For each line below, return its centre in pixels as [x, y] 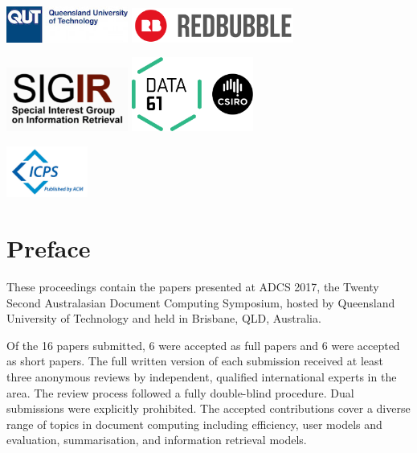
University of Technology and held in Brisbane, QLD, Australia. [164, 318]
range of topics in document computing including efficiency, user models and [194, 424]
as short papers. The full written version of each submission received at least [195, 361]
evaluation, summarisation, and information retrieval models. [157, 440]
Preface [49, 248]
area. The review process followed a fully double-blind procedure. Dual [180, 392]
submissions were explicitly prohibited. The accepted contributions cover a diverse [208, 408]
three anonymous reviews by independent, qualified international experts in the [202, 376]
